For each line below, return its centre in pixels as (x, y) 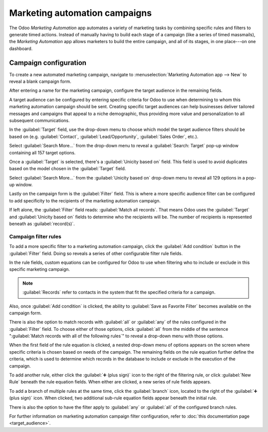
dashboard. (21, 48)
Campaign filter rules (35, 237)
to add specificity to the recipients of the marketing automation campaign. (85, 200)
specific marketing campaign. (40, 269)
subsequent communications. (39, 120)
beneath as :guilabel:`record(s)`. (42, 224)
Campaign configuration (48, 63)
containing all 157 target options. (42, 153)
